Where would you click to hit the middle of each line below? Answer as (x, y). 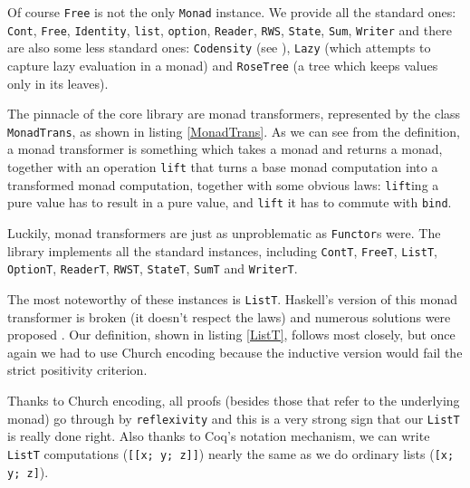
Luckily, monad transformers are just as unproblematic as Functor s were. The (224, 233)
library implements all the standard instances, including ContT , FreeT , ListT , (222, 250)
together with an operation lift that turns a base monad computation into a (223, 167)
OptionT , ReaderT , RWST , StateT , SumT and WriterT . (153, 268)
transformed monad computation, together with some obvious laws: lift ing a (223, 184)
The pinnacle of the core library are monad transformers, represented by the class (234, 114)
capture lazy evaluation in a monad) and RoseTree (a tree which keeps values (223, 65)
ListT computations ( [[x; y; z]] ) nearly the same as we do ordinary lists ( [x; (231, 453)
